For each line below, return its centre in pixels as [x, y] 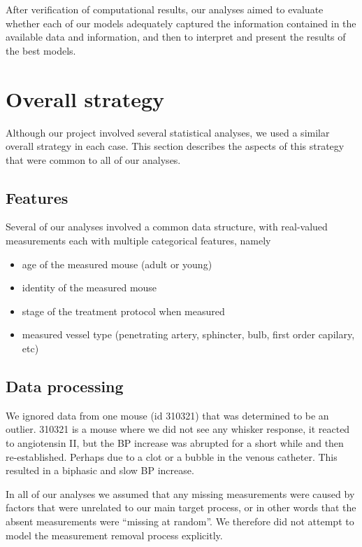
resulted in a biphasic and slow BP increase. [100, 470]
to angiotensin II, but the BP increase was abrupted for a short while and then [175, 443]
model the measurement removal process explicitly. [114, 535]
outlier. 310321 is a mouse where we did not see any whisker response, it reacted [178, 429]
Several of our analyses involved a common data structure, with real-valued [167, 227]
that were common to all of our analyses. [93, 159]
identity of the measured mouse [89, 288]
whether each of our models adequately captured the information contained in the [181, 23]
